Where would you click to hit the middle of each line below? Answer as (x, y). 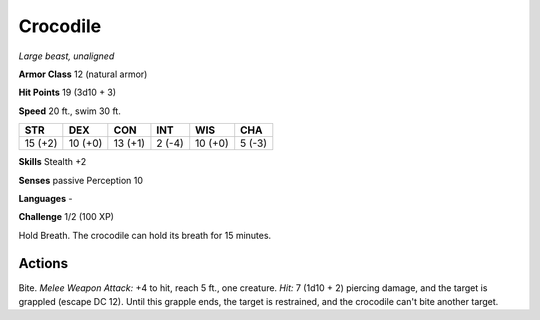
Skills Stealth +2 (52, 162)
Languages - (45, 198)
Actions (43, 263)
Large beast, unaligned (66, 56)
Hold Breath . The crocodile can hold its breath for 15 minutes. (145, 235)
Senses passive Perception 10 (81, 180)
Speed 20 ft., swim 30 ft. (70, 111)
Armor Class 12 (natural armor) (83, 74)
